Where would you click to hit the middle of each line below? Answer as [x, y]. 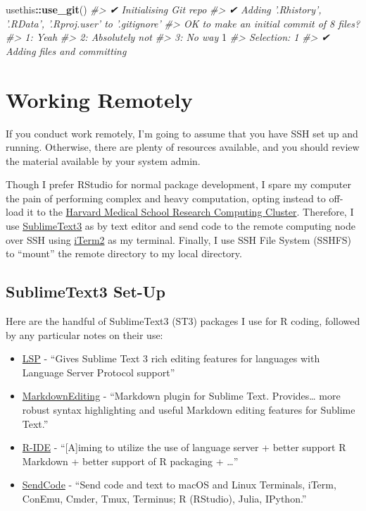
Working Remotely [99, 99]
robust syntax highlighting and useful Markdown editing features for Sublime [189, 410]
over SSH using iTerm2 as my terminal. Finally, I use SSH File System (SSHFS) [179, 239]
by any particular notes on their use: [84, 334]
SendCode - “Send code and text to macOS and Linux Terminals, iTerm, [179, 485]
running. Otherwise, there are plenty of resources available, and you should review [183, 147]
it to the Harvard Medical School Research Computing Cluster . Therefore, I [190, 212]
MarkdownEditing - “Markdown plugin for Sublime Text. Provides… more [181, 396]
